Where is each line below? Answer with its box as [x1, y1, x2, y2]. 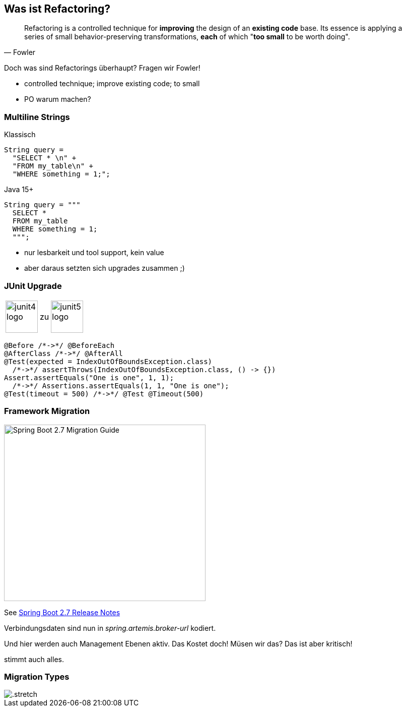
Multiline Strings [4, 111, 70, 122]
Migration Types [4, 672, 70, 682]
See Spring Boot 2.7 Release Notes [4, 608, 120, 617]
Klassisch [4, 130, 36, 139]
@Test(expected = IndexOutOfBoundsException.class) [4, 357, 213, 366]
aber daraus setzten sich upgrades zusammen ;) [24, 264, 185, 273]
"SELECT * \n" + [12, 154, 77, 162]
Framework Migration [4, 406, 90, 417]
